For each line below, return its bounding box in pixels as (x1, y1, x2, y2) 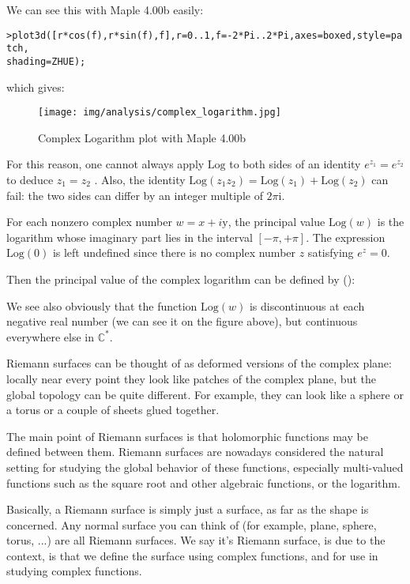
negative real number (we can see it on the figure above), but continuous (6, 313, 358, 330)
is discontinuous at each (249, 297, 365, 314)
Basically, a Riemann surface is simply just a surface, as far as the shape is (6, 501, 369, 518)
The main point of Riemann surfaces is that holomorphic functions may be (6, 428, 368, 444)
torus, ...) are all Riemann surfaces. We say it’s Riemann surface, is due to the (6, 532, 386, 548)
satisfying (307, 244, 354, 261)
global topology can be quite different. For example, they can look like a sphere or (6, 386, 404, 402)
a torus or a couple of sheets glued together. (6, 401, 220, 418)
